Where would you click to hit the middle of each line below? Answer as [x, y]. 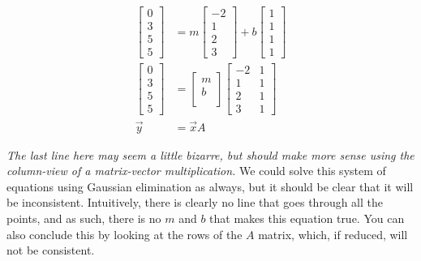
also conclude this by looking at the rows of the [125, 234]
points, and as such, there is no [84, 218]
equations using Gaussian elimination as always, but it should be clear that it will [210, 186]
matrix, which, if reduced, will [333, 234]
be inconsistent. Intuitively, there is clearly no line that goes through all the [195, 202]
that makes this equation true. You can [307, 218]
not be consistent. [51, 250]
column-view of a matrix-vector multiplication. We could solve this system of [196, 171]
